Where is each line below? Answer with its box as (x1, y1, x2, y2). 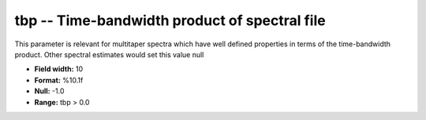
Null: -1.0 (34, 86, 65, 96)
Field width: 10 (34, 64, 84, 74)
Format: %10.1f (34, 75, 84, 85)
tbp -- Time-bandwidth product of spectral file (14, 12, 327, 29)
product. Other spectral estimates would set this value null (14, 49, 204, 59)
